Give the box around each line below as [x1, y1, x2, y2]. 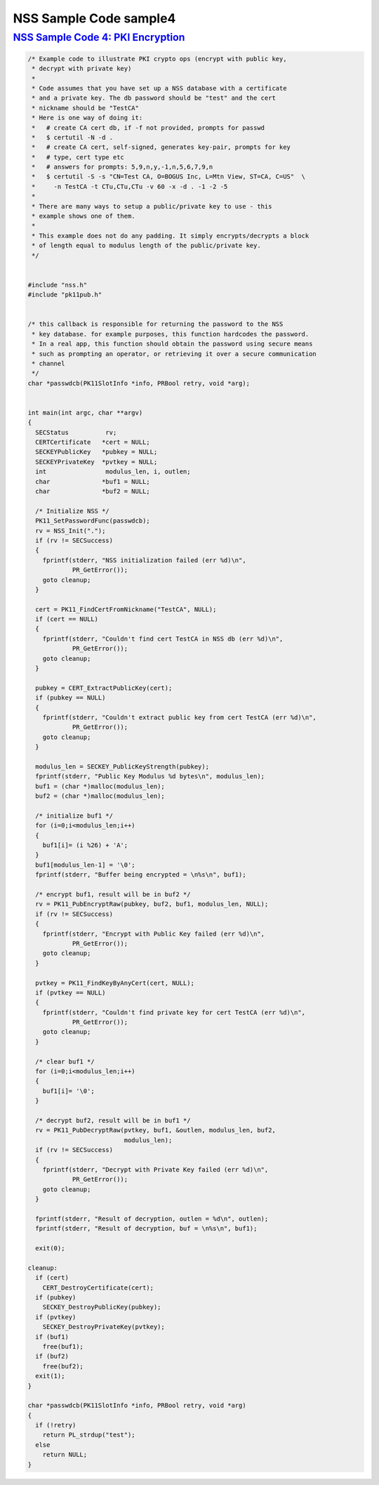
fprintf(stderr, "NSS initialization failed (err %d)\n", [42, 556, 246, 564]
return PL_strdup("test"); [42, 1431, 136, 1439]
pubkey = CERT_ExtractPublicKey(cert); [35, 683, 173, 692]
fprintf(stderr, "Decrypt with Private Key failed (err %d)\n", [42, 1165, 269, 1173]
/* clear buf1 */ [35, 1057, 95, 1066]
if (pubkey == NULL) [35, 694, 106, 702]
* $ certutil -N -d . [32, 133, 114, 141]
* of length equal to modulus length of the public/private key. [32, 242, 261, 249]
